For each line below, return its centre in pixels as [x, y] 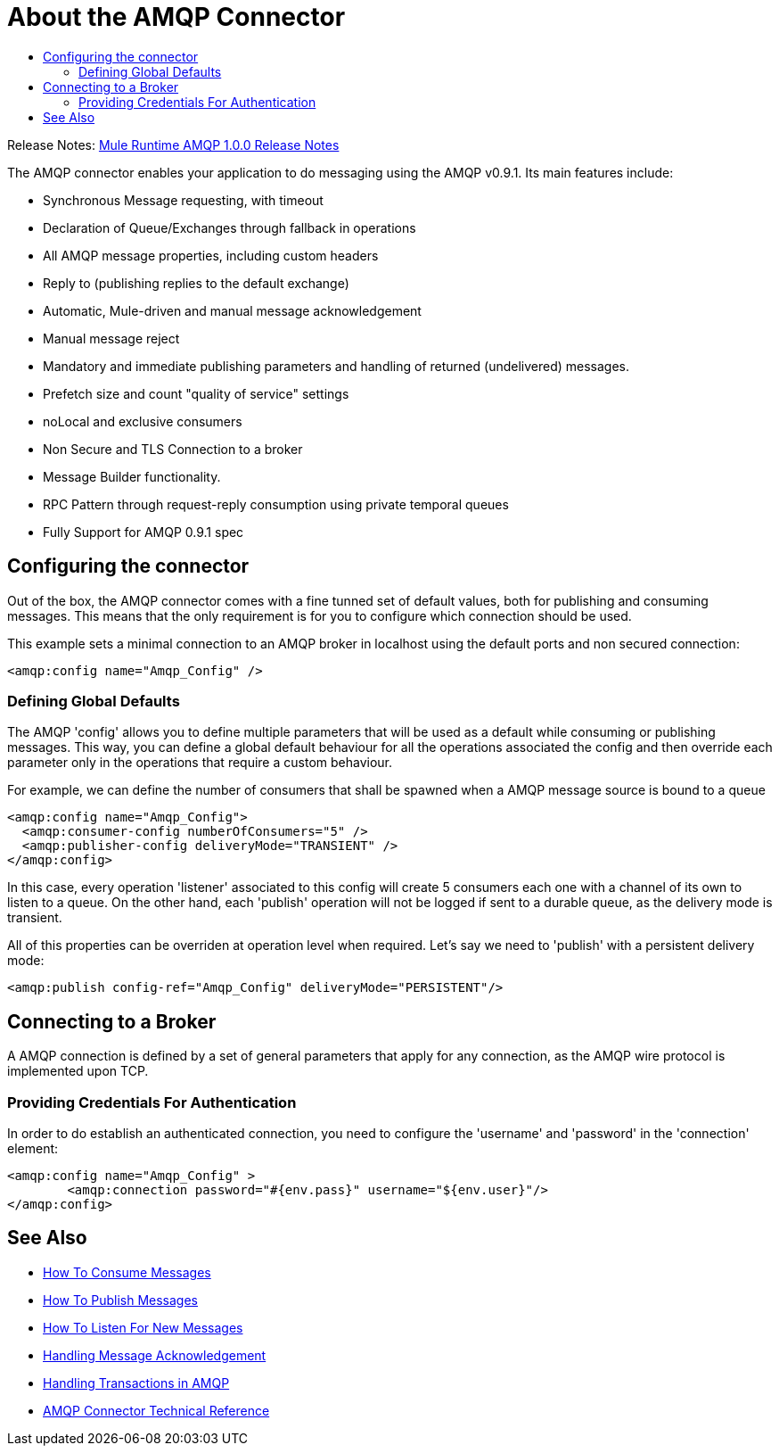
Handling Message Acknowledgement [155, 1355]
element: [33, 1148]
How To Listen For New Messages [143, 1327]
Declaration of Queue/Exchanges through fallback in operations [230, 227]
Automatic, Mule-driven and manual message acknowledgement [232, 310]
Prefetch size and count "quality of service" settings [196, 393]
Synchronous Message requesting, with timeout [183, 200]
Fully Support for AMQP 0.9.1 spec [143, 532]
